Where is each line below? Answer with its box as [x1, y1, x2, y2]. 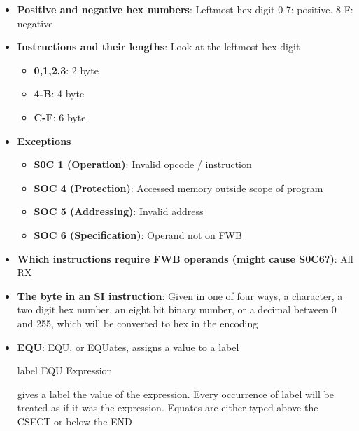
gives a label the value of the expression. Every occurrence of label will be [17, 386, 334, 401]
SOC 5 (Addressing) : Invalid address [34, 204, 204, 219]
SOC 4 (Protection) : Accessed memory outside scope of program [34, 180, 323, 195]
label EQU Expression [17, 363, 113, 378]
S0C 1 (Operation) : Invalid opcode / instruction [34, 157, 252, 172]
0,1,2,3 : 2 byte [34, 62, 99, 77]
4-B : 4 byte [34, 86, 85, 101]
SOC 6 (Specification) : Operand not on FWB [34, 227, 242, 242]
